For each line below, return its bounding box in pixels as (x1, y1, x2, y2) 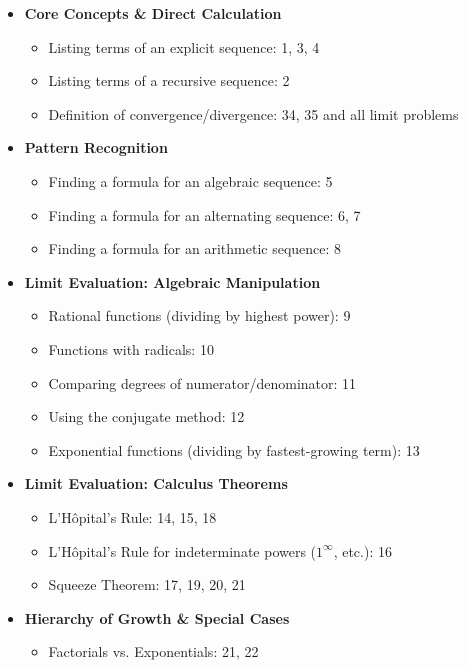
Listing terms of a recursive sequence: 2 (48, 70, 290, 91)
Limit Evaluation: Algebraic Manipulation (24, 271, 321, 292)
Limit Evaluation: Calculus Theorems (24, 473, 288, 494)
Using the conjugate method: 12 (48, 406, 245, 427)
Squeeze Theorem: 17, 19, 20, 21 (48, 574, 246, 595)
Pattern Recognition (24, 137, 168, 158)
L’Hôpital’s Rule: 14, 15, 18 (48, 506, 217, 527)
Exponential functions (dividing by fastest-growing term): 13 (48, 439, 420, 460)
